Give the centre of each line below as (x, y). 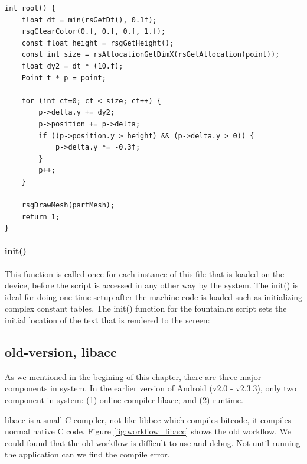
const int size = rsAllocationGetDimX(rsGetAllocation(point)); (151, 55)
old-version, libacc (61, 352)
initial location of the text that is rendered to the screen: (107, 320)
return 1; (41, 217)
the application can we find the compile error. (87, 454)
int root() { (30, 8)
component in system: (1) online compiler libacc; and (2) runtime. (124, 400)
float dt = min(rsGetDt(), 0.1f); (89, 20)
